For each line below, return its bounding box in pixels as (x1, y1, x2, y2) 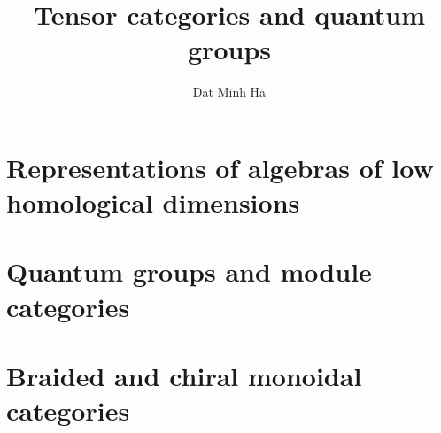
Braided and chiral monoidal (6, 358, 362, 394)
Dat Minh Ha (192, 82, 267, 101)
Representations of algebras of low (6, 149, 434, 185)
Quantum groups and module (6, 253, 372, 290)
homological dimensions (6, 184, 300, 220)
